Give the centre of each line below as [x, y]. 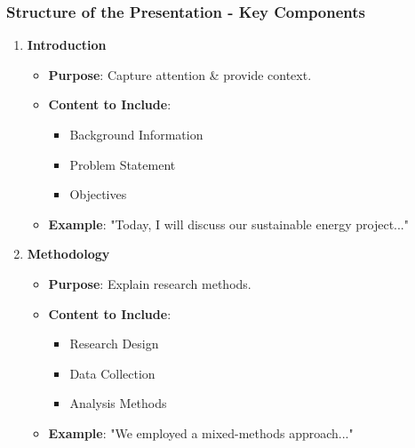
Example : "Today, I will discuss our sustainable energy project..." [228, 224]
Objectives [98, 194]
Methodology [68, 254]
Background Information [136, 134]
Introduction [67, 45]
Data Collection [112, 373]
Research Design [114, 344]
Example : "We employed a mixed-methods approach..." [201, 432]
